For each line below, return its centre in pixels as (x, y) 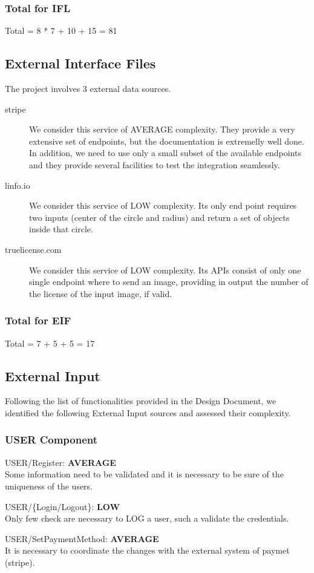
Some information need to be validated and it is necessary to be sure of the (144, 474)
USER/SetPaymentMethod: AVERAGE (82, 538)
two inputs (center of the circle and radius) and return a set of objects (159, 217)
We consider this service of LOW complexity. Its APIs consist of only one (165, 270)
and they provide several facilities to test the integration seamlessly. (155, 164)
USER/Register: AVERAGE (61, 462)
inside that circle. (61, 229)
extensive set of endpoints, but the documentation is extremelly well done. (167, 141)
